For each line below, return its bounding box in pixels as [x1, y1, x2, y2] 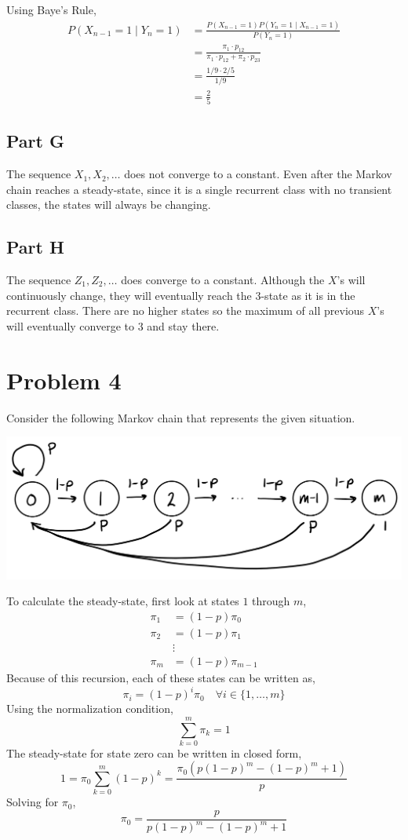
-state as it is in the [260, 287, 355, 303]
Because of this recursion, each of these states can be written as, [6, 670, 315, 686]
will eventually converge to [6, 317, 134, 334]
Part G [6, 129, 64, 153]
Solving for [6, 794, 59, 810]
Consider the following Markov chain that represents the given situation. [6, 409, 355, 425]
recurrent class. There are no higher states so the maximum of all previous [6, 302, 365, 319]
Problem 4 [6, 363, 122, 396]
